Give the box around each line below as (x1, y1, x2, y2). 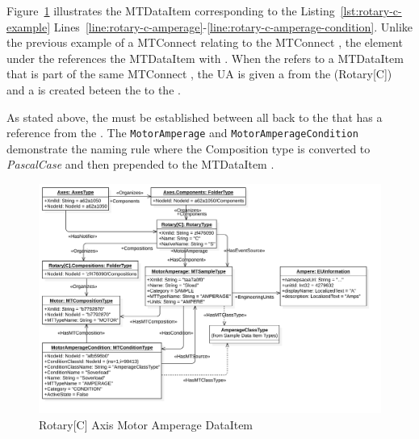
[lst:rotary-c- (340, 2, 402, 19)
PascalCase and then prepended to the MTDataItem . (6, 156, 274, 173)
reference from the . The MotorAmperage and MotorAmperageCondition (6, 124, 358, 141)
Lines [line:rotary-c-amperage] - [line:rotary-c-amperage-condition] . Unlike (53, 18, 413, 35)
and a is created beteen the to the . (6, 81, 181, 98)
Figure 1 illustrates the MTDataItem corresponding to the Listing (6, 2, 335, 19)
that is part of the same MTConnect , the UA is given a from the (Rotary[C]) (6, 65, 392, 82)
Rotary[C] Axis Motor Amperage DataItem (39, 416, 253, 433)
